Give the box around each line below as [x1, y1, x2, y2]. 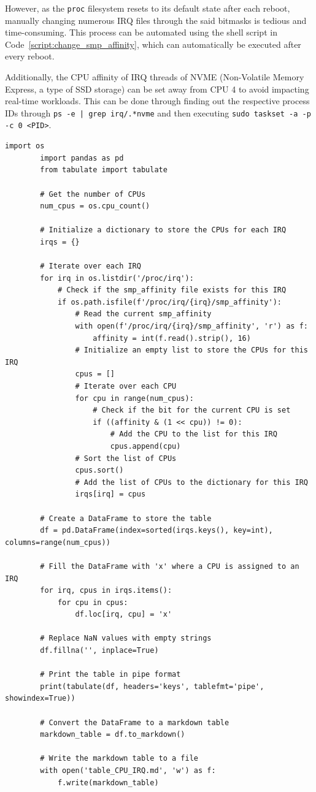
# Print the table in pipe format [40, 670, 181, 679]
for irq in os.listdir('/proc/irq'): [40, 273, 194, 283]
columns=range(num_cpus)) [5, 538, 110, 547]
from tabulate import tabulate [40, 166, 168, 175]
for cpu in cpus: [57, 598, 128, 607]
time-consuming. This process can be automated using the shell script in [5, 26, 277, 39]
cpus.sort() [75, 466, 124, 475]
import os [5, 142, 45, 151]
